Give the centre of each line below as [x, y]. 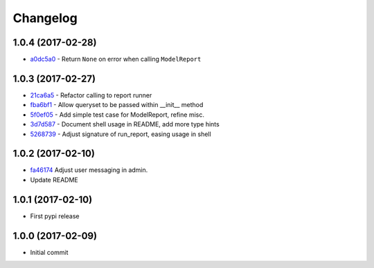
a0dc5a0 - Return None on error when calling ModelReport [116, 59]
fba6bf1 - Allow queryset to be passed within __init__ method [117, 105]
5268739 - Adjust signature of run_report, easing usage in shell [121, 134]
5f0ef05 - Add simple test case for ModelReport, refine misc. [117, 115]
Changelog [45, 18]
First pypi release [55, 216]
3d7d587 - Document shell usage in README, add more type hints [125, 124]
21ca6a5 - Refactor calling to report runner [91, 95]
